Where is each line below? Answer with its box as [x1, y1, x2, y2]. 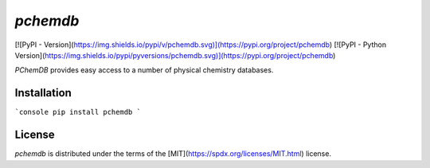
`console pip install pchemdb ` [14, 107, 141, 117]
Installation [14, 86, 72, 100]
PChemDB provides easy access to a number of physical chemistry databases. [14, 65, 274, 75]
